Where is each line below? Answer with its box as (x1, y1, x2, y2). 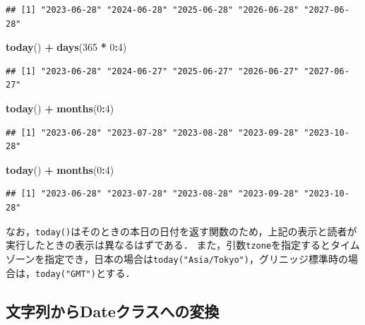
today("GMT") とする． (35, 265, 136, 280)
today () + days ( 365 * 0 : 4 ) (6, 40, 127, 54)
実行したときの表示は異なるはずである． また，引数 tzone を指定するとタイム (6, 237, 360, 252)
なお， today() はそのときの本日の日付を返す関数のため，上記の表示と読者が (6, 223, 357, 238)
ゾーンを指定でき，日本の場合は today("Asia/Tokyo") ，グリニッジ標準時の (6, 251, 348, 266)
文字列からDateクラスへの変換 (6, 300, 220, 321)
